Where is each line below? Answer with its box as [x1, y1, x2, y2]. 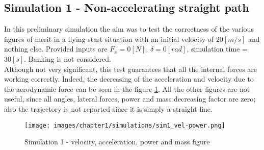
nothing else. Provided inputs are [4, 43, 108, 54]
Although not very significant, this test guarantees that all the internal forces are [4, 63, 257, 74]
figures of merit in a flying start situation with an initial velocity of [4, 33, 214, 44]
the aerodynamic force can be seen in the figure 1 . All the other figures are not [4, 83, 250, 94]
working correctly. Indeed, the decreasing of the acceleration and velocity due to [4, 73, 254, 84]
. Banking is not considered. [24, 53, 111, 64]
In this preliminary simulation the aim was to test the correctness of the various [4, 23, 254, 34]
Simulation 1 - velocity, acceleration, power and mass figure [24, 136, 210, 147]
